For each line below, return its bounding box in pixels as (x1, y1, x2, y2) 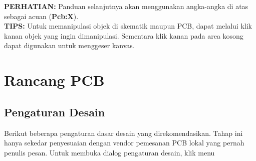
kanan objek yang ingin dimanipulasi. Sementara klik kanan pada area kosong (4, 30, 243, 41)
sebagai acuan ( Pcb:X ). (4, 11, 79, 21)
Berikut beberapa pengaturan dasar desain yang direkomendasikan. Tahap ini (4, 127, 243, 138)
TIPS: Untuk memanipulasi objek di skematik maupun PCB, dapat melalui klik (4, 21, 252, 31)
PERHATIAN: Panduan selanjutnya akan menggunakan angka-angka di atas (4, 1, 248, 11)
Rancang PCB (4, 70, 105, 90)
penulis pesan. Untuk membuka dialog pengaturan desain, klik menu (4, 147, 215, 157)
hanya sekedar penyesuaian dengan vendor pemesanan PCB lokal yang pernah (4, 137, 244, 148)
